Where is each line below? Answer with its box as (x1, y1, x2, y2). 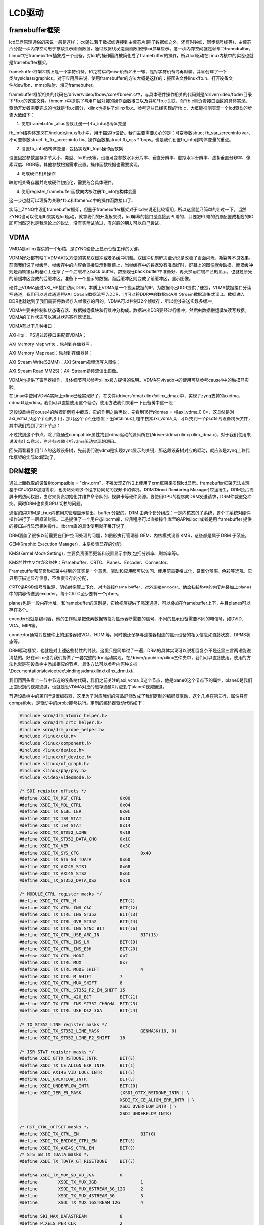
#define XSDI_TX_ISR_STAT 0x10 (19, 816, 131, 821)
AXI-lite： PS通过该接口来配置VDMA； (9, 332, 87, 338)
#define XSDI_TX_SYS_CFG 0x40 (19, 850, 151, 856)
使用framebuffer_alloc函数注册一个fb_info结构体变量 (21, 121, 127, 127)
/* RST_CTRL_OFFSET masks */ (19, 1125, 89, 1130)
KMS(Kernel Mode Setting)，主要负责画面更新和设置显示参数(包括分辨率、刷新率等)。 (9, 550, 182, 556)
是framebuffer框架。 (9, 59, 51, 66)
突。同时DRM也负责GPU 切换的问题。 (9, 500, 85, 507)
